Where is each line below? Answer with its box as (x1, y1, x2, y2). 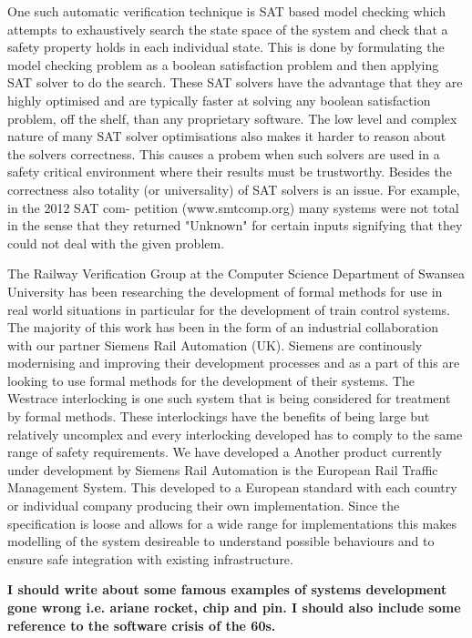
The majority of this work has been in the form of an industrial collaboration (7, 318, 438, 337)
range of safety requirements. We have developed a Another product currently (7, 442, 443, 461)
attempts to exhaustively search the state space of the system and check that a (7, 19, 448, 38)
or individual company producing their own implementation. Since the (7, 496, 400, 515)
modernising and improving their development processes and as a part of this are (7, 353, 460, 372)
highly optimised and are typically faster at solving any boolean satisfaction (7, 90, 431, 109)
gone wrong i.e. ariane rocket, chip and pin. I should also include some (7, 598, 461, 616)
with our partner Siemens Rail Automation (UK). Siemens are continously (7, 335, 423, 354)
